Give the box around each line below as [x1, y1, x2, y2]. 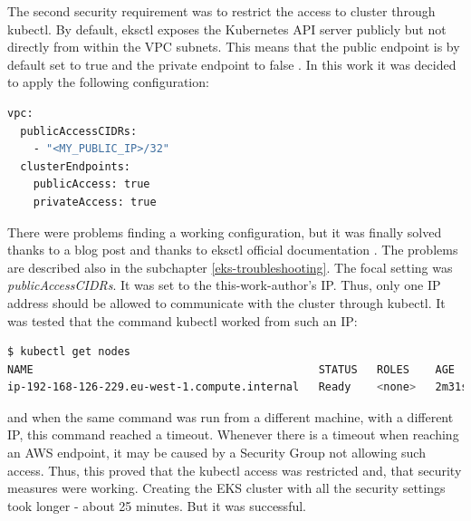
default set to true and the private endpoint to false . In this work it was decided [7, 54, 457, 73]
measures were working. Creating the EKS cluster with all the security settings [7, 478, 446, 497]
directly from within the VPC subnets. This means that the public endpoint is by [7, 37, 460, 56]
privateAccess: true [33, 195, 157, 208]
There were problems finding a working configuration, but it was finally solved [7, 222, 442, 241]
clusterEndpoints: [20, 159, 131, 173]
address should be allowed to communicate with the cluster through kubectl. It [7, 293, 446, 312]
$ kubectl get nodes [7, 345, 131, 359]
